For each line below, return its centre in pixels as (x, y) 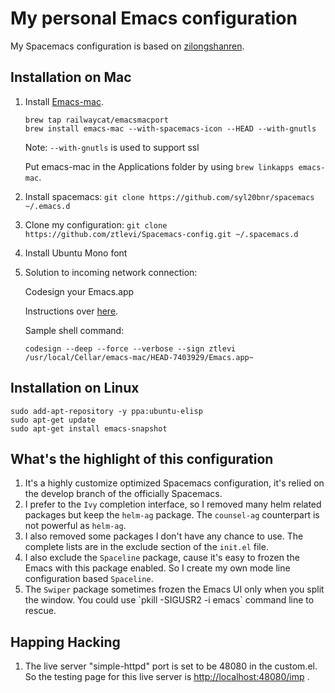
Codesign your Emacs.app (79, 291)
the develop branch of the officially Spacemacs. (123, 494)
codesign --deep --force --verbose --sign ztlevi (130, 348)
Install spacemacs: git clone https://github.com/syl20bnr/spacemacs (169, 196)
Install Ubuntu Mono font (76, 253)
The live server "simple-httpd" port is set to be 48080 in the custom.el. (171, 666)
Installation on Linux (75, 388)
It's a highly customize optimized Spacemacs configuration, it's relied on (174, 483)
